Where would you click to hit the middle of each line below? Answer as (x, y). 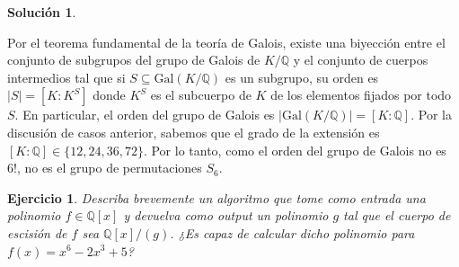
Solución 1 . (42, 12)
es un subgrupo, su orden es (302, 77)
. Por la (431, 115)
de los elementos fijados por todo (361, 95)
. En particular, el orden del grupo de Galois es (145, 115)
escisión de (37, 232)
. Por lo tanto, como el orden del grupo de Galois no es (295, 150)
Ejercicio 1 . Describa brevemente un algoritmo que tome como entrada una (216, 197)
